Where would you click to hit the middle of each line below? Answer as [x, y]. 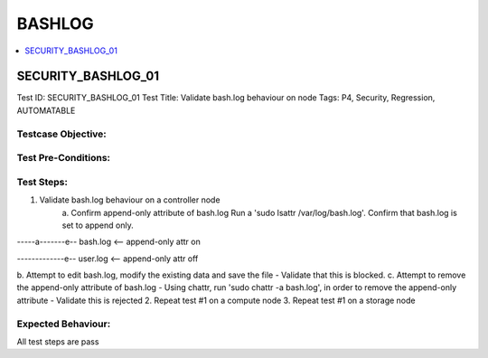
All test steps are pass [58, 341]
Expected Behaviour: [64, 324]
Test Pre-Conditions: [64, 158]
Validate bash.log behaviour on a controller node [130, 200]
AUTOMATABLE [46, 110]
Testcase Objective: [62, 134]
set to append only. [98, 225]
